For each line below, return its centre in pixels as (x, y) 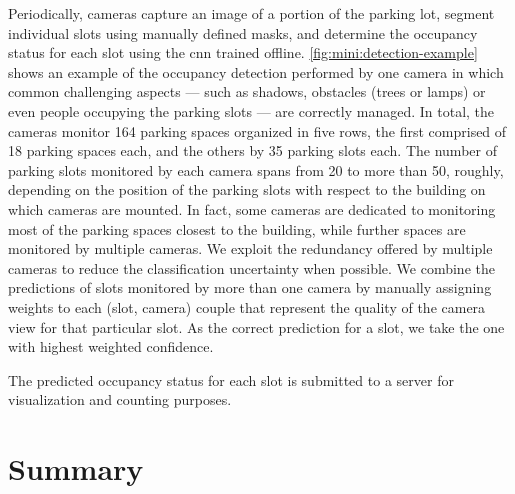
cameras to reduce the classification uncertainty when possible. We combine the (251, 267)
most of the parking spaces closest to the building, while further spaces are (237, 228)
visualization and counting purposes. (120, 399)
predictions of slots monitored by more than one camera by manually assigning (250, 287)
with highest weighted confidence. (111, 346)
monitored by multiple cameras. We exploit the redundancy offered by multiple (250, 248)
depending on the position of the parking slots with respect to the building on (247, 189)
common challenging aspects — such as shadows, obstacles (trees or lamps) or (247, 91)
